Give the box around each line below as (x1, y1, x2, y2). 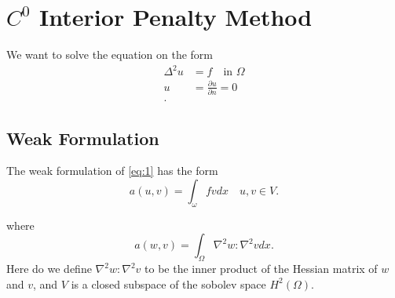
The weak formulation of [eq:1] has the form (6, 162, 218, 179)
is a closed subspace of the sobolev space (71, 275, 266, 292)
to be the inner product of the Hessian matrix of (144, 260, 378, 277)
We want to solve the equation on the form (6, 46, 213, 63)
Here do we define (6, 260, 92, 277)
